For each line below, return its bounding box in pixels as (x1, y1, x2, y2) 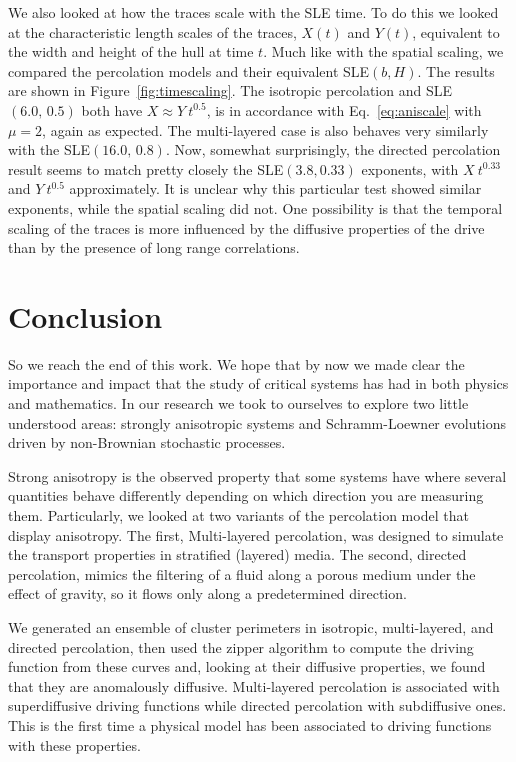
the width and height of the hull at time (8, 41, 254, 62)
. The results (417, 60, 495, 81)
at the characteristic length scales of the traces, (8, 21, 297, 42)
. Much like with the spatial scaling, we (263, 41, 504, 62)
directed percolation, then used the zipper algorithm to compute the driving (8, 636, 474, 657)
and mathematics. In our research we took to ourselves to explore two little (8, 393, 469, 414)
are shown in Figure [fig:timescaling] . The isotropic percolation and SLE (8, 80, 452, 101)
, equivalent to (412, 21, 500, 42)
